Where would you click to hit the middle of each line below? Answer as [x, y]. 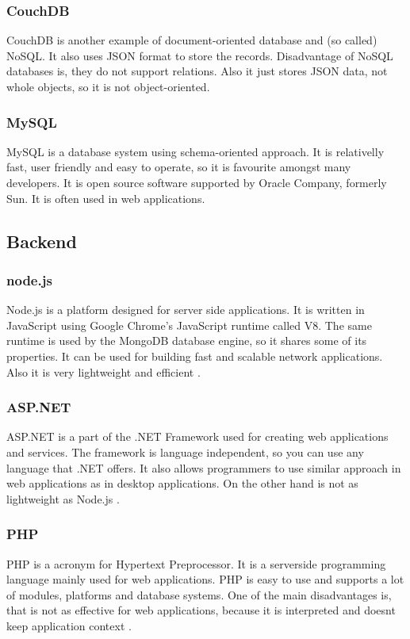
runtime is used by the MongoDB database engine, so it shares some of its [187, 341]
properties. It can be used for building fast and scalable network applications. [195, 356]
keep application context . [69, 625]
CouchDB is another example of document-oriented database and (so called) [192, 40]
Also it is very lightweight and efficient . [103, 371]
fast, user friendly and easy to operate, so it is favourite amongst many [179, 167]
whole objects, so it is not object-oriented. [108, 86]
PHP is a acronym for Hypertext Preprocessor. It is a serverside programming [196, 563]
